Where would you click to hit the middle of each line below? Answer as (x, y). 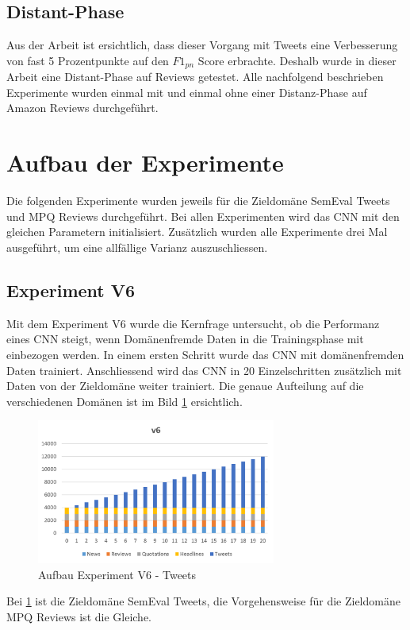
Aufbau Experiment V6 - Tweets (117, 574)
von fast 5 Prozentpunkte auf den (88, 60)
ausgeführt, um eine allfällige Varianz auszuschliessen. (137, 247)
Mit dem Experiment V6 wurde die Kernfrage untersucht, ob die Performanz (193, 323)
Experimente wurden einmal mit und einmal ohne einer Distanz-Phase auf (187, 92)
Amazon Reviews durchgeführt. (82, 108)
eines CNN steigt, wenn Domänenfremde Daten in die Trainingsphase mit (185, 339)
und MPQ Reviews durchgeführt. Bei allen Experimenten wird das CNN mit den (203, 216)
